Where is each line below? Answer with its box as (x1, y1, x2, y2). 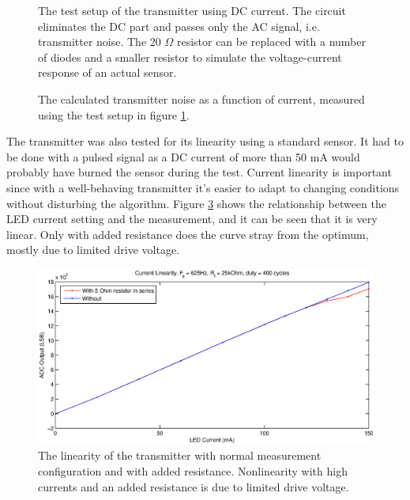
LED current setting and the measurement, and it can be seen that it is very (6, 210, 378, 227)
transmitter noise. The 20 (38, 33, 161, 50)
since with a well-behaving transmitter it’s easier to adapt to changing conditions (6, 179, 400, 195)
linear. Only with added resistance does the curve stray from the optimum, (6, 225, 369, 242)
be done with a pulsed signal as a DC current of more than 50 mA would (6, 148, 360, 165)
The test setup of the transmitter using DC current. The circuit (38, 2, 346, 18)
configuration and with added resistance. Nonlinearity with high (38, 463, 348, 479)
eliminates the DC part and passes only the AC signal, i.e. (38, 17, 320, 34)
